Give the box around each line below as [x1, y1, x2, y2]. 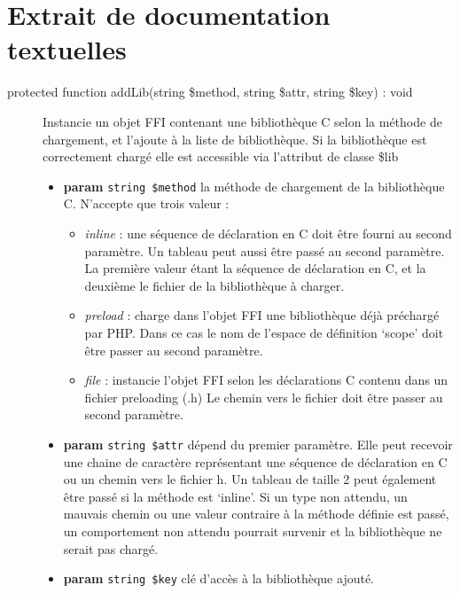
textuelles [7, 31, 127, 67]
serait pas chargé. [63, 539, 159, 558]
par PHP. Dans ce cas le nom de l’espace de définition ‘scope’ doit [84, 323, 444, 341]
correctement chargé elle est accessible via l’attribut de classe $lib [43, 147, 399, 166]
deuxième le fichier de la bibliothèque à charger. [84, 276, 345, 294]
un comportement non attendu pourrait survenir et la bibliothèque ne [63, 521, 442, 540]
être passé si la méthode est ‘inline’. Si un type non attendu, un [63, 487, 408, 505]
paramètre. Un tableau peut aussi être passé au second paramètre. [84, 241, 445, 260]
